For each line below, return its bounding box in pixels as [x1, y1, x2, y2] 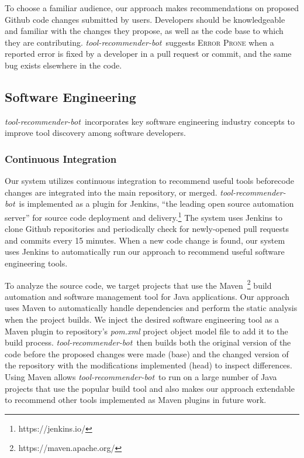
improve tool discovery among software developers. [5, 127, 186, 139]
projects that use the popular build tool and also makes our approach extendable [5, 382, 295, 394]
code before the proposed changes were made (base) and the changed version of [5, 347, 289, 360]
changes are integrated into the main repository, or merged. [5, 186, 217, 198]
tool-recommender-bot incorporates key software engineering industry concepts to [5, 115, 295, 127]
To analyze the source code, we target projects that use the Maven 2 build [5, 277, 272, 291]
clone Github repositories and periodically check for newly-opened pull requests [5, 223, 289, 235]
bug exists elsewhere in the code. [5, 59, 122, 71]
